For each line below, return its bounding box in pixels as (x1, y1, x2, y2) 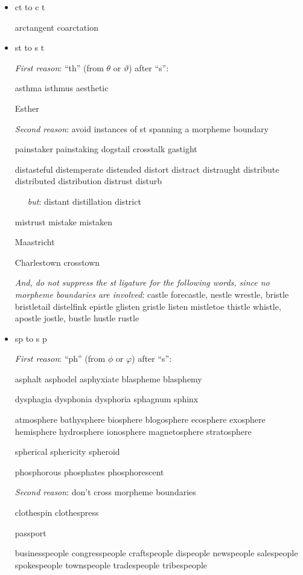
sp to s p (14, 332, 47, 344)
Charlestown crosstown (14, 255, 100, 268)
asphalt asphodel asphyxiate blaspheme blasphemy (14, 372, 202, 385)
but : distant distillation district (27, 194, 141, 207)
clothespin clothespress (14, 506, 99, 519)
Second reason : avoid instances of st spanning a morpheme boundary (14, 122, 269, 135)
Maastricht (14, 236, 55, 248)
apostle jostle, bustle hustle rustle (14, 312, 139, 324)
